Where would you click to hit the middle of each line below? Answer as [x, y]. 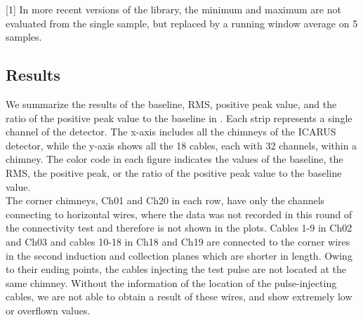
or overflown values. [48, 310]
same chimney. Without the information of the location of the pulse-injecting [171, 282]
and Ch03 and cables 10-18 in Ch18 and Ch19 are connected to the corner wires [178, 241]
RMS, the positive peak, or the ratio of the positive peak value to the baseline [174, 172]
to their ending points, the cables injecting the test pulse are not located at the [176, 269]
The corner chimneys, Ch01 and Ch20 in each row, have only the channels [165, 200]
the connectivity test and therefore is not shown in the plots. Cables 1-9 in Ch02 [179, 228]
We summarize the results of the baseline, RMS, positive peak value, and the [171, 104]
